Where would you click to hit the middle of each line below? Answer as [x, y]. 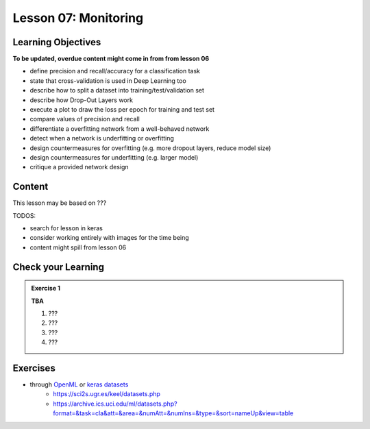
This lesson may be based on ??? [60, 203]
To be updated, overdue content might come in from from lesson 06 [111, 59]
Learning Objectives [57, 42]
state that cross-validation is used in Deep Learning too [108, 81]
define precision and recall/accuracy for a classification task [115, 71]
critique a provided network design [79, 167]
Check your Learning [58, 267]
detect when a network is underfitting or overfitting [102, 138]
